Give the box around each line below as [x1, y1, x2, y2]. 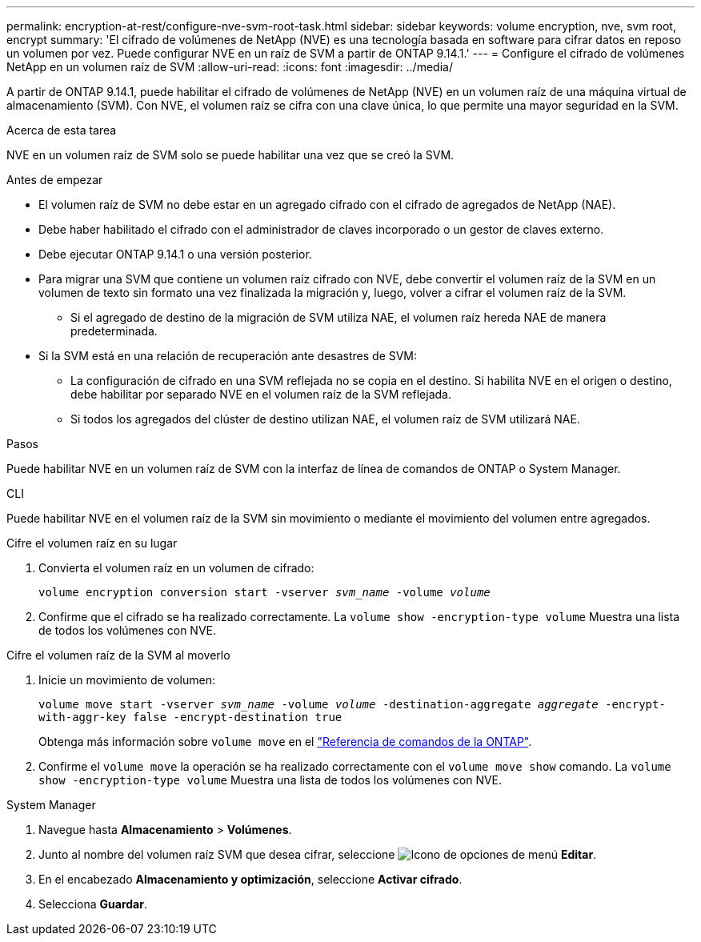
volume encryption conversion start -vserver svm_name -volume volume [38, 586, 491, 599]
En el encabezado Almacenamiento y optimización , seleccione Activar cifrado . [38, 872, 463, 886]
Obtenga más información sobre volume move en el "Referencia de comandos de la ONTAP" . [38, 735, 532, 748]
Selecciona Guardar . [38, 897, 147, 911]
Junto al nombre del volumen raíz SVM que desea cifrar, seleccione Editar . [38, 848, 597, 861]
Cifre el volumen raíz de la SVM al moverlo [6, 648, 230, 662]
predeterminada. [70, 324, 158, 338]
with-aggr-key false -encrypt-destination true [38, 711, 342, 724]
